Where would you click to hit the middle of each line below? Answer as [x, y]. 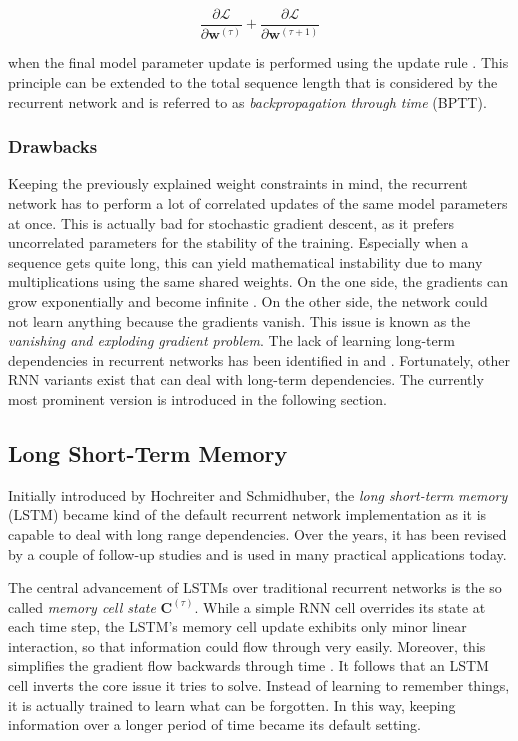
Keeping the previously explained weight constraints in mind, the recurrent [238, 183]
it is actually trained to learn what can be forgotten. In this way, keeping [232, 704]
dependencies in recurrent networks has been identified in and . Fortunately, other [259, 359]
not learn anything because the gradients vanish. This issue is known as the [239, 320]
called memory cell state [82, 606]
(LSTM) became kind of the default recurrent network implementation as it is [247, 514]
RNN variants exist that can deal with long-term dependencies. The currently [246, 379]
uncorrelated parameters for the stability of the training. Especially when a [238, 242]
